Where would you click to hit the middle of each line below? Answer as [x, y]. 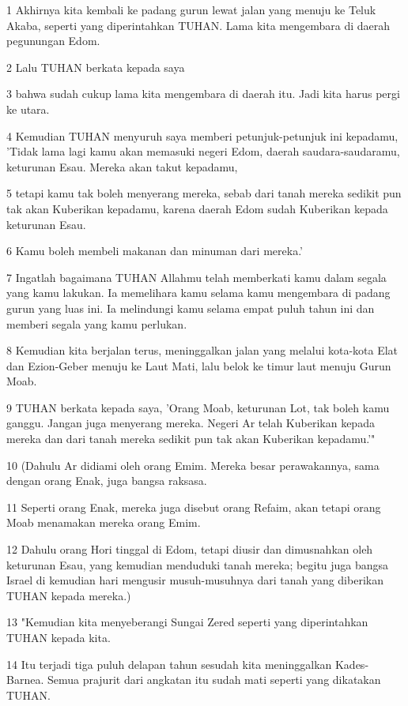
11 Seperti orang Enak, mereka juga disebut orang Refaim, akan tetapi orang [194, 507]
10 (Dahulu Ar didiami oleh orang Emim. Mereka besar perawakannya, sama [193, 465]
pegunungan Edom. [53, 41]
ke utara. [28, 109]
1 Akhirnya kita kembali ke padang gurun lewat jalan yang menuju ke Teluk [191, 9]
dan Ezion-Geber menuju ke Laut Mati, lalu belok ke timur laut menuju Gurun [199, 365]
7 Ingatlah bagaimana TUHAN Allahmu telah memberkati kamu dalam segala [196, 277]
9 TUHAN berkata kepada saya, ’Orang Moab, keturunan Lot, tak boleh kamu [198, 407]
